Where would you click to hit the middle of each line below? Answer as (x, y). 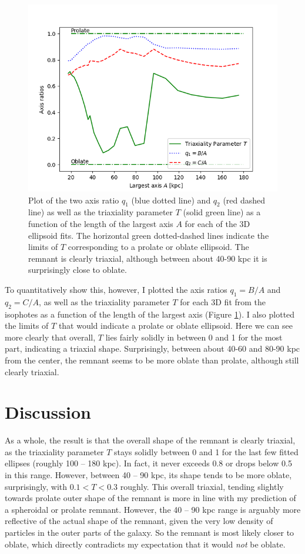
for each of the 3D (217, 223)
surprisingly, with (36, 486)
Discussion (48, 412)
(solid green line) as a (222, 212)
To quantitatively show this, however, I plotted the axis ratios (116, 289)
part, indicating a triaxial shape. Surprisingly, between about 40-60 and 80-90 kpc (152, 348)
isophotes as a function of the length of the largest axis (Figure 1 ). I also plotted (150, 314)
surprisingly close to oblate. (78, 270)
